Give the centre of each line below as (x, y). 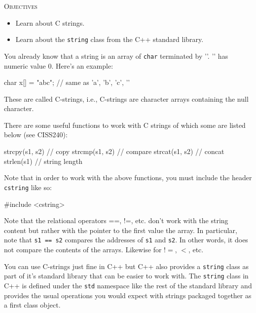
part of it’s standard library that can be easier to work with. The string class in (126, 276)
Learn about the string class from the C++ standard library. (110, 39)
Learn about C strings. (50, 22)
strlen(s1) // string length (43, 161)
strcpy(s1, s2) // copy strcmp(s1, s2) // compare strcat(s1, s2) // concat (114, 151)
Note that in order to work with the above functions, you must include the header (128, 177)
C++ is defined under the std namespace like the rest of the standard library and (128, 285)
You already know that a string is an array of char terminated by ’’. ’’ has (116, 56)
